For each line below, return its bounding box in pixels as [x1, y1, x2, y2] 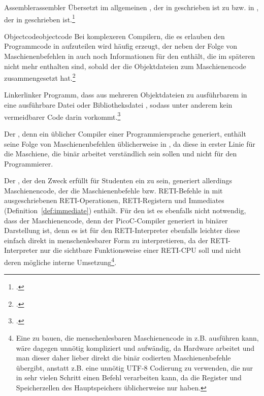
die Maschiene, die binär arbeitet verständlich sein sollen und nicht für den [4, 148, 237, 159]
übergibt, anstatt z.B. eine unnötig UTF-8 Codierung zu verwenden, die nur [16, 362, 253, 373]
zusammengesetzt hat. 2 [4, 71, 76, 83]
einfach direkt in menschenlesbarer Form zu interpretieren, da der [4, 235, 208, 245]
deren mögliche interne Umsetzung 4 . [4, 255, 117, 267]
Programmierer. [4, 158, 53, 169]
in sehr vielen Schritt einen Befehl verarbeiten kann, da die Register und [16, 372, 242, 383]
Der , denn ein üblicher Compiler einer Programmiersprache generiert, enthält [4, 128, 246, 139]
